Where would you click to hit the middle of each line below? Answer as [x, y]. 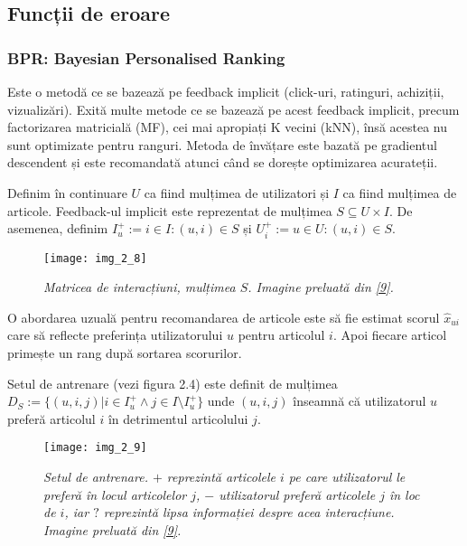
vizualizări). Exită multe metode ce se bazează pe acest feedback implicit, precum [233, 109]
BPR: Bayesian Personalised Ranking [146, 57]
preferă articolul [51, 418]
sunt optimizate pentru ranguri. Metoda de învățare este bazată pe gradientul [222, 144]
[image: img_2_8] [95, 258]
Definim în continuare [67, 192]
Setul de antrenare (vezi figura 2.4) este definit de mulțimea [173, 383]
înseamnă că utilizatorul [360, 401]
